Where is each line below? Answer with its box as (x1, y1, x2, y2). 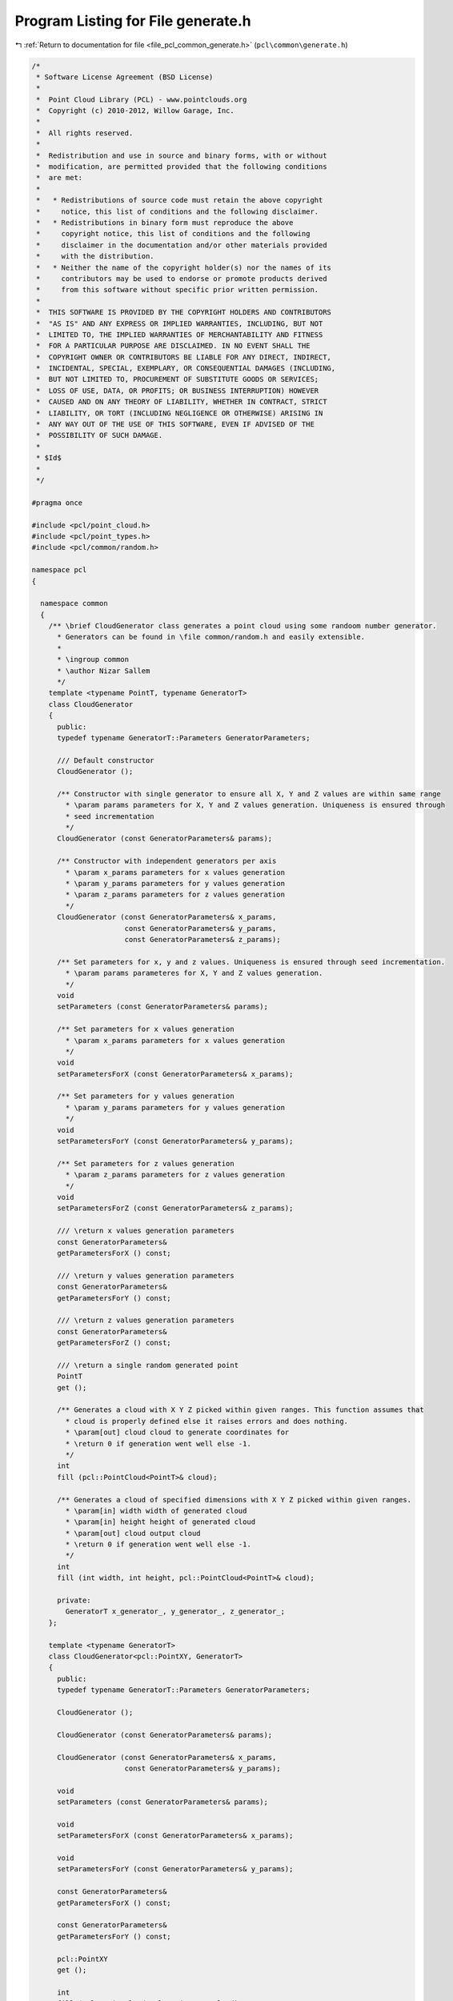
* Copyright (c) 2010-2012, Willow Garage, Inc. (36, 106, 235, 115)
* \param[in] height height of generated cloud (65, 1518, 256, 1526)
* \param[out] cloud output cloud (65, 1529, 201, 1538)
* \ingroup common (57, 655, 130, 664)
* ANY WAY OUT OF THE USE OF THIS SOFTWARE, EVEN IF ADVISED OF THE (36, 420, 315, 429)
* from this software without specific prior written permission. (36, 285, 319, 295)
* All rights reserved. (36, 128, 134, 138)
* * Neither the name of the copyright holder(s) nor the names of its (36, 263, 332, 272)
